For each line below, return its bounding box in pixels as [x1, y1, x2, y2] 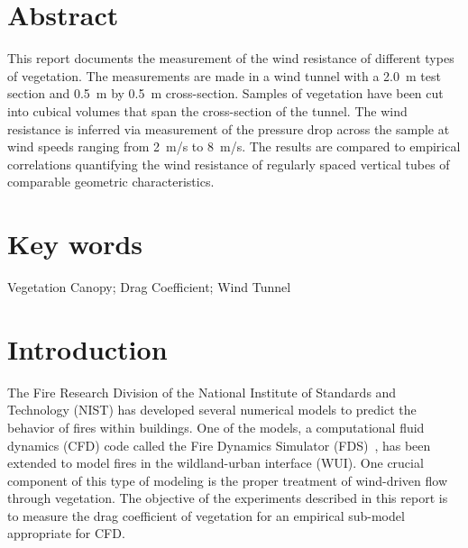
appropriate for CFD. [7, 524, 125, 543]
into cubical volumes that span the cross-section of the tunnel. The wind [7, 101, 408, 120]
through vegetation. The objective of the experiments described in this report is [7, 489, 448, 507]
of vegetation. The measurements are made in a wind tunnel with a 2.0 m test [7, 66, 441, 85]
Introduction [7, 330, 168, 367]
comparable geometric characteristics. [7, 172, 215, 191]
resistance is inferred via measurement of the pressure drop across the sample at [7, 119, 450, 138]
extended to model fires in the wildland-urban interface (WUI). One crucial [7, 453, 424, 472]
